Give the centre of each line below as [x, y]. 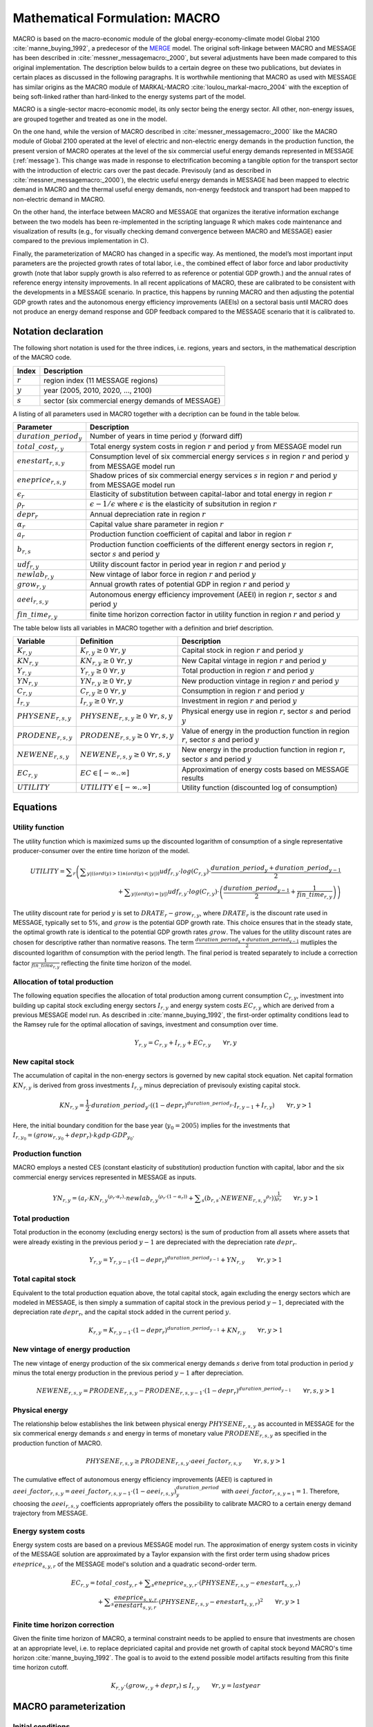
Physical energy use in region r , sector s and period [267, 711]
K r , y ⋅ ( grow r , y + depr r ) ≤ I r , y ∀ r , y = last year [185, 1686]
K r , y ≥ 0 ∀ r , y [103, 651]
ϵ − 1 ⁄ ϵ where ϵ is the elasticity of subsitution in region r [183, 504]
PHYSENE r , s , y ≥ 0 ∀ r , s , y [126, 717]
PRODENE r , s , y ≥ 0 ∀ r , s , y [127, 736]
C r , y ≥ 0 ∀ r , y [103, 691]
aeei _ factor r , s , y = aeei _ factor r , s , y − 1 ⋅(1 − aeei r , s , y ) [95, 1492]
